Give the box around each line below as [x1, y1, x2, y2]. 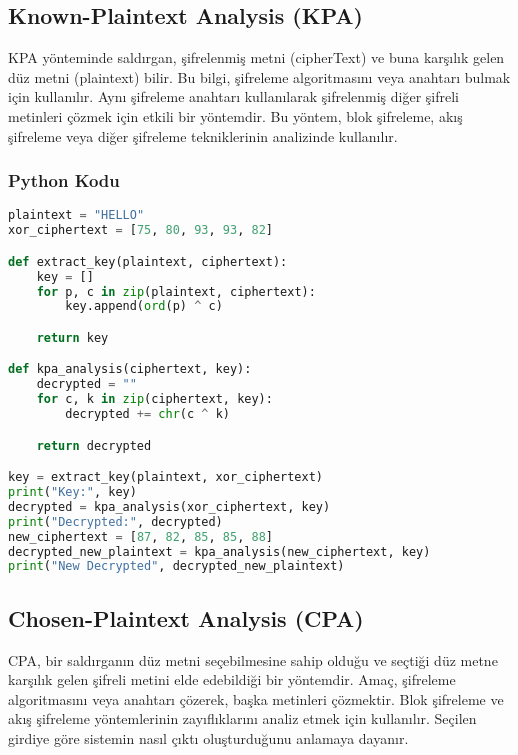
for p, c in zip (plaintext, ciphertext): [36, 284, 316, 299]
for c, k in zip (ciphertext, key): [36, 392, 273, 407]
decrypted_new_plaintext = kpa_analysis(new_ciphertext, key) [8, 544, 431, 559]
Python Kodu [8, 168, 120, 193]
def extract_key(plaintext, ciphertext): [8, 254, 288, 269]
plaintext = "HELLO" [8, 208, 145, 223]
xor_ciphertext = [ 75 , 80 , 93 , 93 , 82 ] [8, 223, 274, 238]
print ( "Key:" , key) [8, 485, 137, 500]
